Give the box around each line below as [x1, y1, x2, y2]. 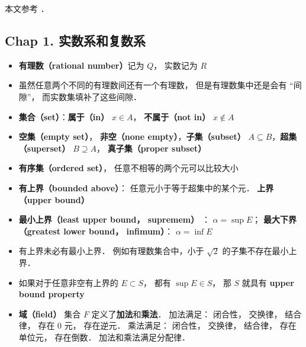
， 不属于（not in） [133, 110, 211, 123]
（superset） [18, 142, 70, 154]
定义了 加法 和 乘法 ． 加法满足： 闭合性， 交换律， [91, 307, 282, 320]
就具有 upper [241, 276, 294, 288]
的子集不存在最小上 [222, 245, 297, 257]
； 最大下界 [252, 213, 297, 226]
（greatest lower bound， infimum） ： [18, 224, 173, 237]
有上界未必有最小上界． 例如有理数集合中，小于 [18, 245, 204, 257]
